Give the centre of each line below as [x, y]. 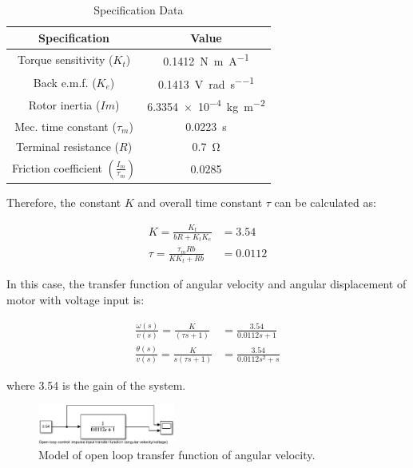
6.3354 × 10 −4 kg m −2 [206, 105]
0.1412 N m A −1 [206, 60]
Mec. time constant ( [66, 126]
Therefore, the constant [64, 202]
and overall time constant [200, 202]
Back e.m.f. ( [65, 82]
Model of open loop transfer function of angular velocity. [177, 455]
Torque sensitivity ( [65, 59]
